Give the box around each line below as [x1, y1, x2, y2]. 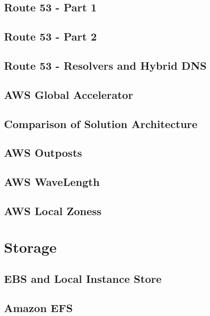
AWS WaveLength [4, 174, 100, 189]
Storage [4, 237, 57, 257]
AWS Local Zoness [4, 203, 102, 218]
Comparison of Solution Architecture [4, 116, 198, 131]
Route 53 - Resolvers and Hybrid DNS [4, 57, 207, 73]
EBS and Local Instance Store [4, 271, 162, 286]
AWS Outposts [4, 145, 82, 160]
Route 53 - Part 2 [4, 29, 97, 44]
